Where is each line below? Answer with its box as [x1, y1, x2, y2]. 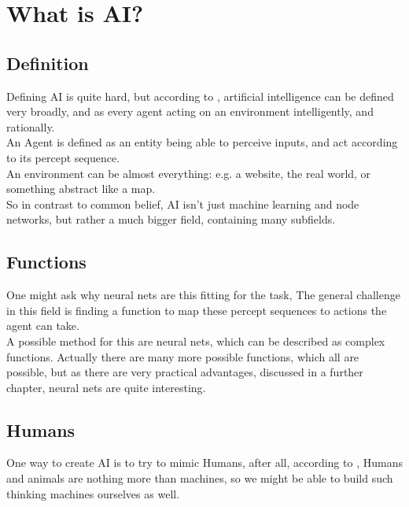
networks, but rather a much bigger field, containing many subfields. [6, 211, 336, 228]
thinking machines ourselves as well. [6, 485, 180, 501]
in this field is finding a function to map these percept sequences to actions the [6, 302, 387, 318]
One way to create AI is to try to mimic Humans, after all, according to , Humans [6, 454, 403, 471]
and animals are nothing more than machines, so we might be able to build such [6, 470, 393, 487]
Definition [6, 50, 89, 75]
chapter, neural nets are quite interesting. [6, 379, 206, 395]
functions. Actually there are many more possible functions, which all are [6, 348, 359, 365]
